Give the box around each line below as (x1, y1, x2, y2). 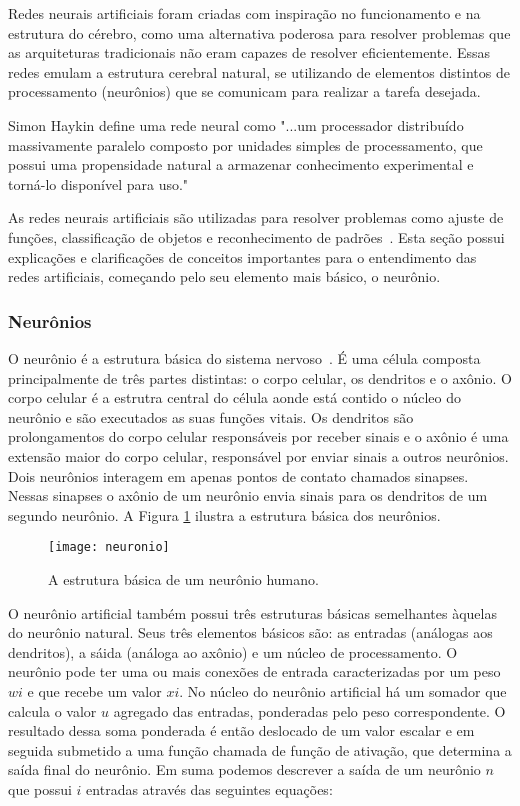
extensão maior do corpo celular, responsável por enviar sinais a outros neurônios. (8, 445, 509, 466)
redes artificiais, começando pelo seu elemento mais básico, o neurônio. (8, 266, 441, 287)
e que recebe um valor (27, 680, 162, 701)
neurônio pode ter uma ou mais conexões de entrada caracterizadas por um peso (8, 661, 501, 682)
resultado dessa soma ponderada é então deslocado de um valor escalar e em (8, 720, 475, 741)
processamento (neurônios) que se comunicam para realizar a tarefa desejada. (8, 81, 481, 102)
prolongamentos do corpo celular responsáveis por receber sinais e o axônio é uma (8, 426, 509, 447)
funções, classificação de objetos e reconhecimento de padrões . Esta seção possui (8, 226, 505, 247)
